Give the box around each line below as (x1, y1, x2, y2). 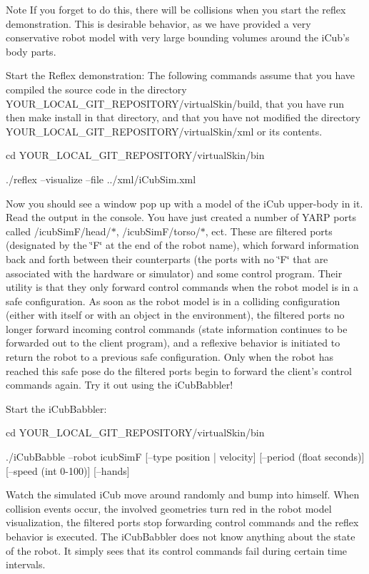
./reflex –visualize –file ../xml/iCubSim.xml (6, 171, 196, 186)
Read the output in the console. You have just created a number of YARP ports (6, 210, 356, 225)
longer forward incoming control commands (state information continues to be (6, 321, 348, 336)
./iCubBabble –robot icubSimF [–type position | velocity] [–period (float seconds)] (6, 449, 365, 464)
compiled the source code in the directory (6, 81, 187, 96)
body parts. (6, 43, 56, 58)
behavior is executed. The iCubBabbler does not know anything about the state (6, 529, 355, 543)
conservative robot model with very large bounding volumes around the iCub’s (6, 30, 350, 45)
